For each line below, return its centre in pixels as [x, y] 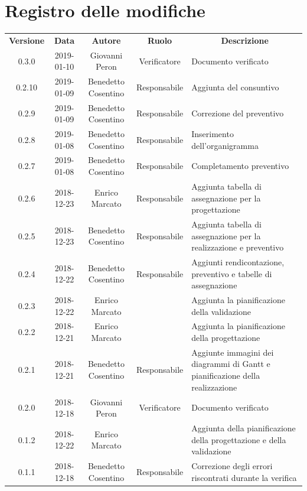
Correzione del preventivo [238, 113]
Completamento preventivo [240, 166]
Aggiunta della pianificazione [244, 427]
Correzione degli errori [232, 465]
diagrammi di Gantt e [231, 364]
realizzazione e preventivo [238, 247]
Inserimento [213, 134]
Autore [106, 40]
